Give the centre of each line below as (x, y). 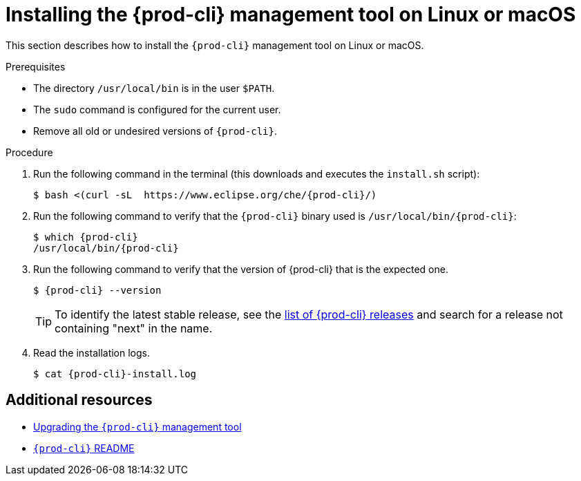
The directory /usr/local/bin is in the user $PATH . (154, 88)
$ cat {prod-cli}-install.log (115, 374)
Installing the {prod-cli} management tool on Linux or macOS (291, 15)
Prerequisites (36, 66)
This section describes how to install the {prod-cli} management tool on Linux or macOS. (215, 45)
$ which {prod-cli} (86, 237)
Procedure (29, 152)
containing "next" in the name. (134, 328)
